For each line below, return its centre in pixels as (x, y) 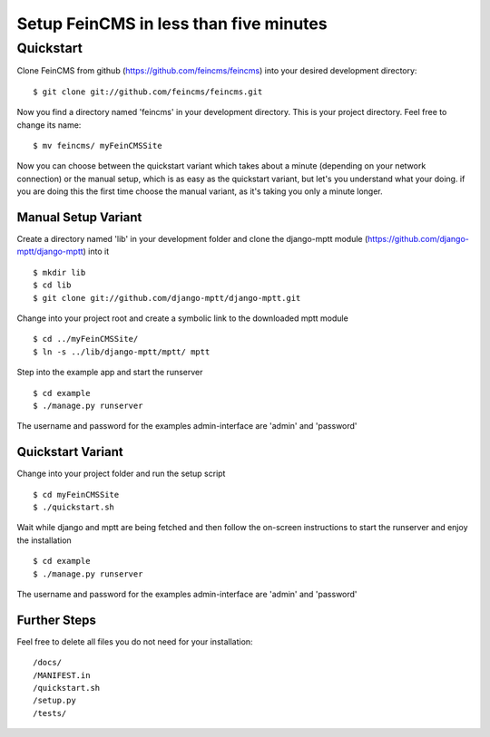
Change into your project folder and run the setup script (121, 474)
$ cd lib (52, 285)
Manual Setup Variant (79, 217)
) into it (96, 252)
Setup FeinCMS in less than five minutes (172, 24)
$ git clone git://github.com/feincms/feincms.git (148, 92)
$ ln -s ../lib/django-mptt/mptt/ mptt (122, 352)
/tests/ (50, 713)
